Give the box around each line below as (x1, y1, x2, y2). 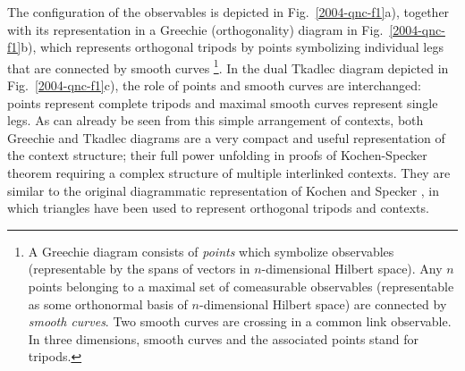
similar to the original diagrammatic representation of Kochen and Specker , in (7, 181, 440, 199)
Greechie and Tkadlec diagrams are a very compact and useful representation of (7, 128, 445, 147)
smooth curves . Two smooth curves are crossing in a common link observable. (28, 312, 452, 331)
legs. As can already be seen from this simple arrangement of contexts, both (7, 111, 424, 130)
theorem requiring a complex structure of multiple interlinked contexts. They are (7, 164, 451, 181)
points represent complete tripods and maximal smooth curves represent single (7, 93, 438, 112)
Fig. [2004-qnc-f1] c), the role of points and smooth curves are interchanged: (7, 76, 422, 95)
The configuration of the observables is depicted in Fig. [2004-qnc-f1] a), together (7, 3, 450, 21)
